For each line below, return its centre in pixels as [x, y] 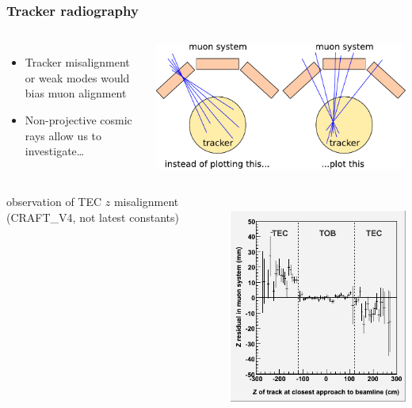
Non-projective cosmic [78, 120]
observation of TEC [54, 202]
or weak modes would [77, 77]
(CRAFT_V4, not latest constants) [93, 217]
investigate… [55, 151]
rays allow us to [63, 135]
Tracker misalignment [77, 62]
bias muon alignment [76, 93]
